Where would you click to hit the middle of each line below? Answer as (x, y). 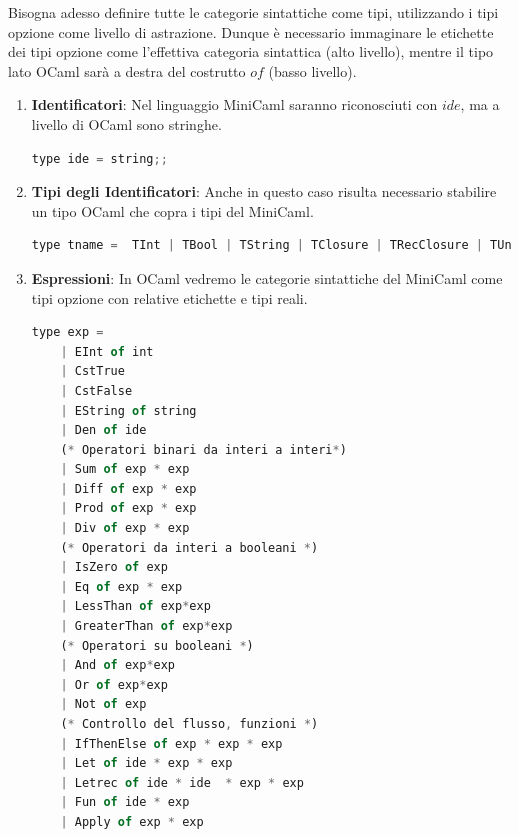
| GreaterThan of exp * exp (146, 626)
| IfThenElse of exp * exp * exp (171, 743)
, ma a (480, 104)
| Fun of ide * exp (125, 802)
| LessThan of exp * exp (135, 606)
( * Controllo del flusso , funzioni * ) (189, 724)
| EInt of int (107, 351)
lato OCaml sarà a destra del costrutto (127, 70)
